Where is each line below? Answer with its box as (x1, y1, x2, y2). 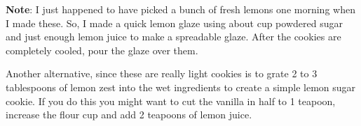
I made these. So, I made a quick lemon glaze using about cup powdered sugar (6, 15, 343, 30)
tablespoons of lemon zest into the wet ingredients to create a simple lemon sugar (6, 79, 356, 94)
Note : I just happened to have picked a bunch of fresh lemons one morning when (6, 2, 355, 16)
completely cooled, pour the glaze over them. (6, 42, 198, 57)
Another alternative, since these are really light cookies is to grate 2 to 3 (6, 66, 318, 81)
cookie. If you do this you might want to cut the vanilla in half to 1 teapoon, (6, 93, 336, 108)
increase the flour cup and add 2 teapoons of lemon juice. (6, 107, 252, 122)
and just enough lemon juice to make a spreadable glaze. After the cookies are (6, 29, 341, 44)
